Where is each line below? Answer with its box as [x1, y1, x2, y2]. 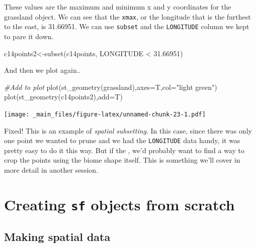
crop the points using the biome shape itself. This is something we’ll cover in [4, 155, 240, 165]
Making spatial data [4, 229, 111, 244]
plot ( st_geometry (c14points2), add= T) [4, 91, 123, 102]
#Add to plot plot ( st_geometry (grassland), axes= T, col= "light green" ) [4, 81, 217, 92]
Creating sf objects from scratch [4, 194, 235, 214]
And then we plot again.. [4, 65, 81, 75]
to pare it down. [4, 31, 54, 41]
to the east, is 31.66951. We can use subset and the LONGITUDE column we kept [4, 21, 249, 32]
